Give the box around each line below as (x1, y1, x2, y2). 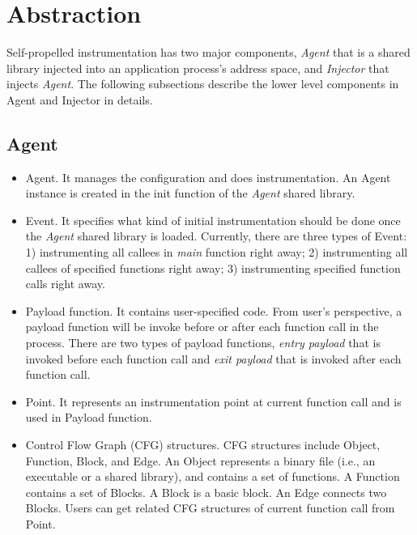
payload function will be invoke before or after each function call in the (25, 318, 379, 335)
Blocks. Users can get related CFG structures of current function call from (25, 499, 395, 516)
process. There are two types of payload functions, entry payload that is (25, 334, 381, 351)
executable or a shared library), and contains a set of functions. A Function (25, 468, 400, 485)
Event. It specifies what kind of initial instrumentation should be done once (25, 211, 401, 228)
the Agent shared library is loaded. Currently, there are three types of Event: (25, 227, 407, 244)
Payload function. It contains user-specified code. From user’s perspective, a (25, 302, 402, 319)
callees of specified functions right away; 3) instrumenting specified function (25, 259, 401, 276)
